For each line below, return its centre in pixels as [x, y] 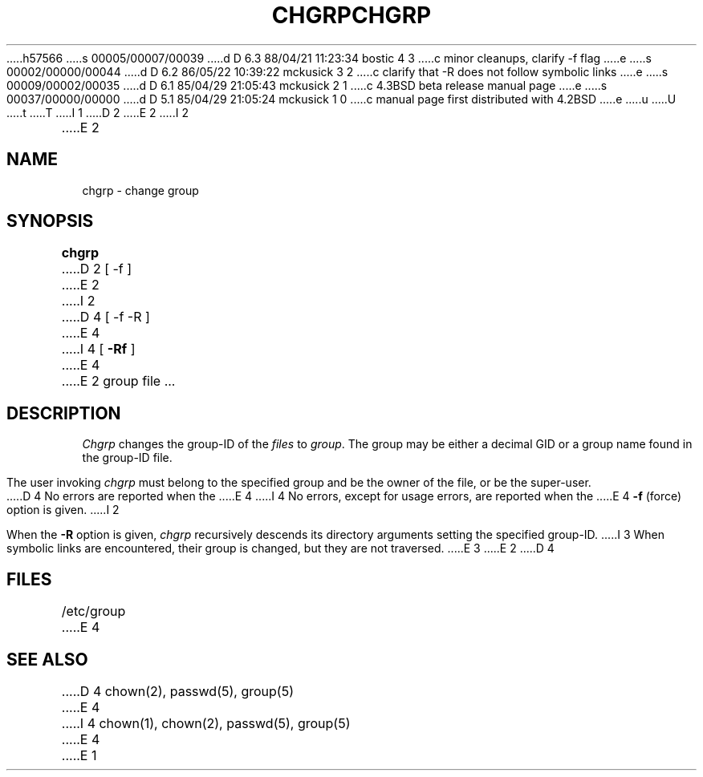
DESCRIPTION [64, 413]
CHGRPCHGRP [351, 15]
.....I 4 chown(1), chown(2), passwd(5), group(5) [206, 723]
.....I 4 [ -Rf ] [98, 349]
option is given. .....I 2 [63, 510]
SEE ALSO [47, 659]
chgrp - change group [140, 190]
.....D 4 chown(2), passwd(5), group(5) [178, 691]
